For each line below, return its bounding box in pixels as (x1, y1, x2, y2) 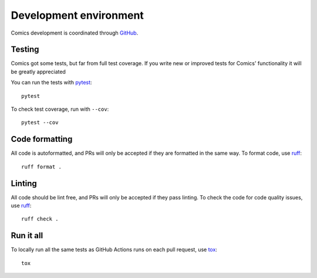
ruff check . (21, 216, 59, 222)
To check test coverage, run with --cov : (11, 106, 109, 113)
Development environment (11, 9, 144, 22)
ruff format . (21, 163, 62, 170)
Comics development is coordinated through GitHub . (11, 29, 139, 36)
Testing (11, 45, 39, 55)
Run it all (11, 230, 43, 240)
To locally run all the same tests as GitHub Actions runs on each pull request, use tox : (11, 246, 217, 253)
